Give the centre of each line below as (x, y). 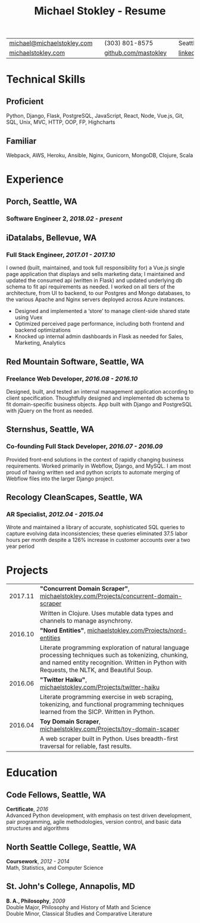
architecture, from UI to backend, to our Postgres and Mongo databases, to (98, 293)
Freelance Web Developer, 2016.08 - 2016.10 (72, 379)
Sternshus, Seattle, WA (50, 429)
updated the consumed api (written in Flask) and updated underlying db (94, 280)
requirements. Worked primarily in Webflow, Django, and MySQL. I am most (99, 466)
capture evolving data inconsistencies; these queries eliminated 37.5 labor (97, 533)
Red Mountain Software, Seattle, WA (75, 362)
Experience (35, 180)
